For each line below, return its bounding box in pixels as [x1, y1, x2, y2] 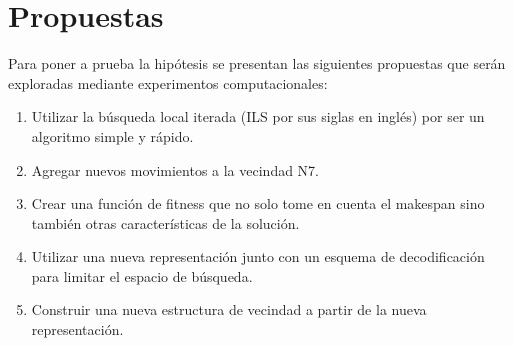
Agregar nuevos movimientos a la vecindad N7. [31, 159, 320, 180]
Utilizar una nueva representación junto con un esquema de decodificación [31, 246, 485, 267]
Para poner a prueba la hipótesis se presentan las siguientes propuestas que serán [8, 53, 506, 74]
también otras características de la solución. [31, 212, 300, 233]
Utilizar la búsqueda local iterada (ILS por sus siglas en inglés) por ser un [31, 106, 485, 127]
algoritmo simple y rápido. [31, 125, 194, 146]
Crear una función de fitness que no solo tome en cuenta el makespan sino [31, 193, 485, 214]
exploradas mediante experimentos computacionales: [8, 72, 328, 93]
